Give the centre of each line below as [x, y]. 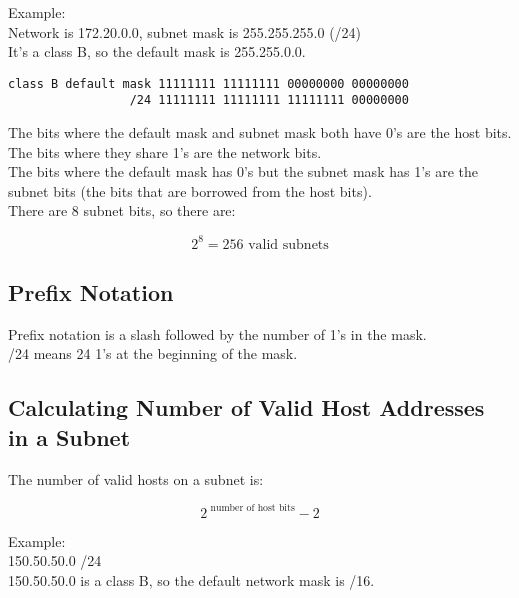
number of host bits [252, 508]
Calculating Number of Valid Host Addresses [246, 407]
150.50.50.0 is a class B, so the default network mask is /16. [191, 579]
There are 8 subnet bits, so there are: [122, 210]
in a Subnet [69, 436]
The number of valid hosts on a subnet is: [136, 478]
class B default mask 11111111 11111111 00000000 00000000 [208, 83]
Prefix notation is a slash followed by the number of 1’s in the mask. [217, 333]
